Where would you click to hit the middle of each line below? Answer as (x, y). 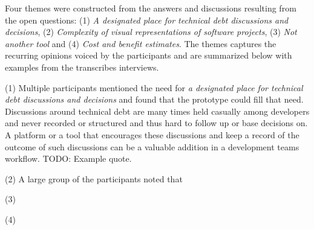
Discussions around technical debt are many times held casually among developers (157, 111)
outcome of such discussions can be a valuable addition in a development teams (152, 146)
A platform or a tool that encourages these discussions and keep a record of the (152, 134)
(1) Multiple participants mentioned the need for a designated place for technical (154, 87)
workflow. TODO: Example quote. (68, 158)
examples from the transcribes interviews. (82, 67)
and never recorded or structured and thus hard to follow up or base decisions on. (156, 123)
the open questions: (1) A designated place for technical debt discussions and (147, 20)
